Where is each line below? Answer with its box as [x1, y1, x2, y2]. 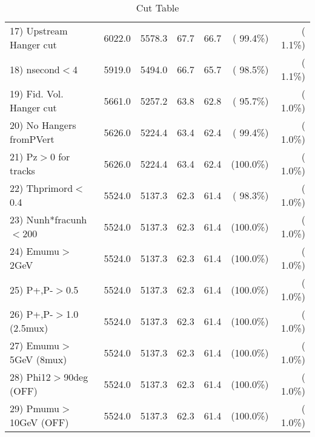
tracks [10, 163, 35, 177]
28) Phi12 [10, 370, 51, 384]
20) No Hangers [10, 118, 76, 132]
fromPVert [10, 132, 55, 146]
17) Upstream [10, 24, 68, 38]
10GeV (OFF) [10, 415, 69, 429]
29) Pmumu [10, 401, 60, 415]
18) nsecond [10, 62, 60, 76]
